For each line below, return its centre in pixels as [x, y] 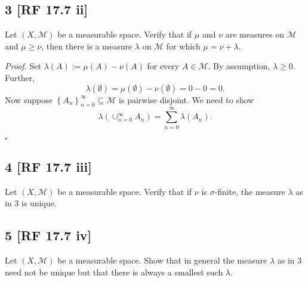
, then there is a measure [87, 46]
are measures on [255, 34]
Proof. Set [23, 66]
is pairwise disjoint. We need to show [187, 99]
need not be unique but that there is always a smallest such [114, 272]
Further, [20, 77]
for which [183, 46]
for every [163, 66]
